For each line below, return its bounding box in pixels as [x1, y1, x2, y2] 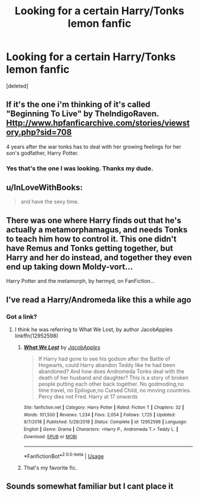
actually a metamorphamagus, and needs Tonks [6, 224, 188, 235]
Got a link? [6, 313, 37, 321]
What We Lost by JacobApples [23, 343, 101, 351]
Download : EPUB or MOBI [23, 434, 77, 439]
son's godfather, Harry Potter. [6, 149, 79, 157]
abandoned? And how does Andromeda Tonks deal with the [38, 368, 185, 375]
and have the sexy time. [20, 198, 79, 205]
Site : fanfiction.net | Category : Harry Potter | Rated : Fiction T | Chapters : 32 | [23, 404, 184, 410]
